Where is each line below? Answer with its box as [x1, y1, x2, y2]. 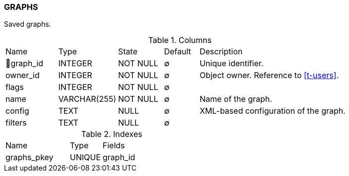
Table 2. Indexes [81, 129, 142, 139]
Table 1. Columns [148, 35, 212, 45]
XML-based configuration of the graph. [199, 106, 346, 116]
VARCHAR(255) [58, 94, 116, 104]
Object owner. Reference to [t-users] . [199, 70, 339, 81]
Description [199, 46, 243, 57]
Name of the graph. [199, 94, 272, 104]
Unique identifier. [199, 58, 264, 69]
